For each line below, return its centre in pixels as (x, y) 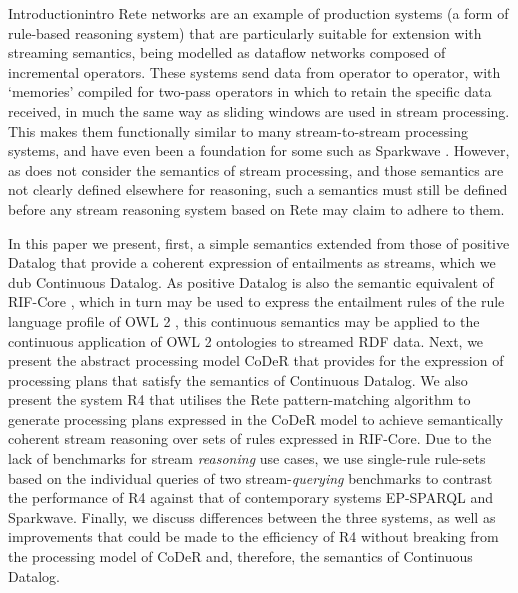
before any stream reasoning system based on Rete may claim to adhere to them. (256, 208)
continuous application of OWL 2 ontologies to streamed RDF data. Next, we (246, 340)
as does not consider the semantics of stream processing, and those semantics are (256, 169)
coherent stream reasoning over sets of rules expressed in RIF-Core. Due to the (250, 438)
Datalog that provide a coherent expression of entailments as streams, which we (252, 262)
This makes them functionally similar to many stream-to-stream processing (238, 130)
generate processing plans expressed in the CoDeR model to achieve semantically (256, 418)
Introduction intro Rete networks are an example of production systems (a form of (258, 13)
